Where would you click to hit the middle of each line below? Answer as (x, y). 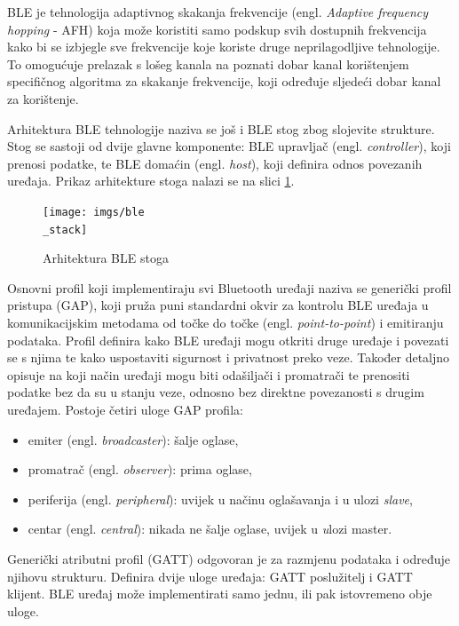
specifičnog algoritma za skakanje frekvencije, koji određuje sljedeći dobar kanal (224, 81)
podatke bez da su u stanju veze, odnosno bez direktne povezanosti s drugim (216, 392)
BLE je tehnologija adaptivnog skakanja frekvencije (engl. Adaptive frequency (218, 12)
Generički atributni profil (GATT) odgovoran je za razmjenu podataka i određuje (229, 558)
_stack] (65, 230)
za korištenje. (43, 98)
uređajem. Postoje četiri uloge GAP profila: (125, 409)
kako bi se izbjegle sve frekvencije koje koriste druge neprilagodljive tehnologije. (224, 47)
